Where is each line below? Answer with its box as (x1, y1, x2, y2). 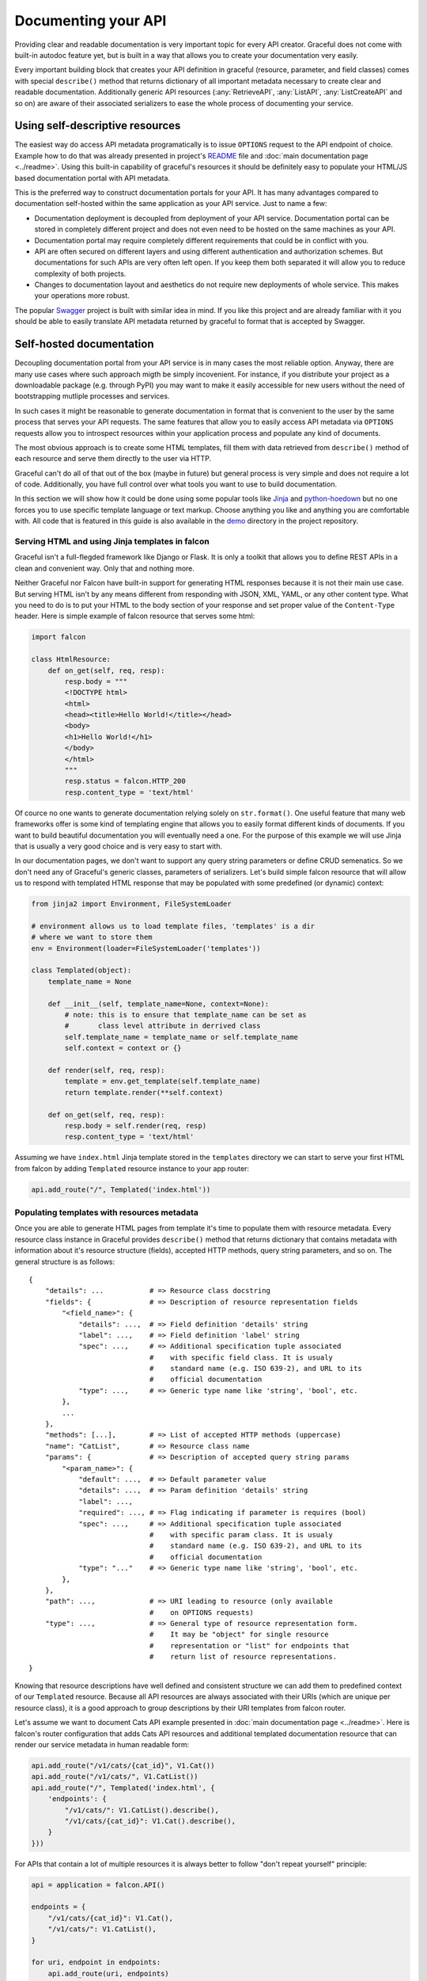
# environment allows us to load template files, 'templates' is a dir (31, 922, 316, 930)
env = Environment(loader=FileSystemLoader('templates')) (31, 944, 261, 952)
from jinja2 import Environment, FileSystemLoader (31, 899, 232, 909)
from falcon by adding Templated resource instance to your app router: (14, 1163, 249, 1173)
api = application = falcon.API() (31, 1880, 165, 1889)
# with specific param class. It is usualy (149, 1530, 334, 1539)
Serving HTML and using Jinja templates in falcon (14, 536, 210, 547)
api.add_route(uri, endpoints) (47, 1969, 169, 1978)
